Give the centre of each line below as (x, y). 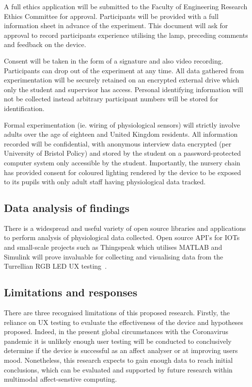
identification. (24, 108)
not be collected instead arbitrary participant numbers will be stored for (111, 99)
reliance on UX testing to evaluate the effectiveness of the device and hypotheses (124, 322)
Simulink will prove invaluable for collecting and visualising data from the (114, 256)
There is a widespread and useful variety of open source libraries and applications (125, 228)
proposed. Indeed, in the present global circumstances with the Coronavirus (116, 331)
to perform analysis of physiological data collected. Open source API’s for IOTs (122, 237)
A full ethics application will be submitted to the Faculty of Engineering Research (126, 6)
